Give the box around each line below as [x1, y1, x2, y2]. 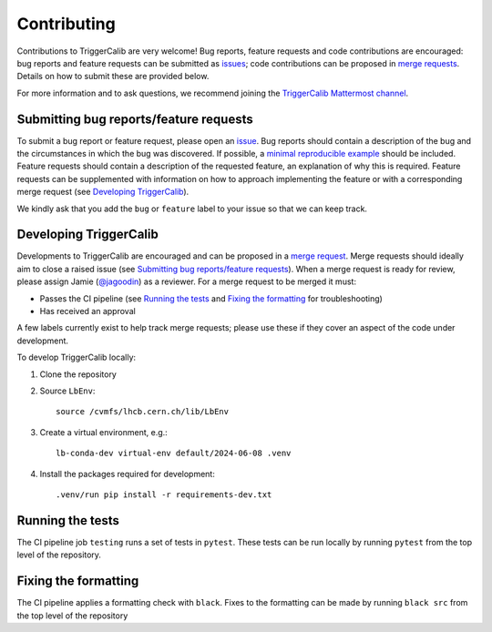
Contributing [16, 14, 116, 34]
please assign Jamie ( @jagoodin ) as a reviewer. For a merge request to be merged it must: [16, 276, 357, 287]
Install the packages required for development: [39, 468, 216, 479]
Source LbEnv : [39, 385, 96, 396]
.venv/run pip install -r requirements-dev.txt [56, 489, 272, 500]
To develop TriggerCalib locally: [16, 352, 137, 363]
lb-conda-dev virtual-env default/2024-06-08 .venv [56, 448, 292, 459]
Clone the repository [39, 369, 118, 380]
